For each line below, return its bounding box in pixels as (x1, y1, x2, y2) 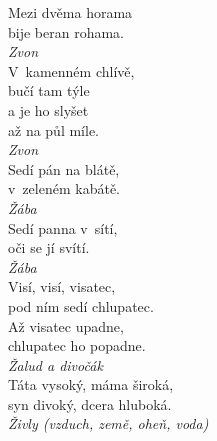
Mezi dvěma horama (8, 2, 133, 22)
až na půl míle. (8, 119, 99, 140)
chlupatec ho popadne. (8, 335, 146, 356)
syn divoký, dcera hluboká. (8, 393, 172, 414)
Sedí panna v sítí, (8, 217, 118, 238)
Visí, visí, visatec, (8, 276, 116, 297)
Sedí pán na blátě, (8, 158, 120, 179)
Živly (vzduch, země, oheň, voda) (8, 413, 209, 434)
